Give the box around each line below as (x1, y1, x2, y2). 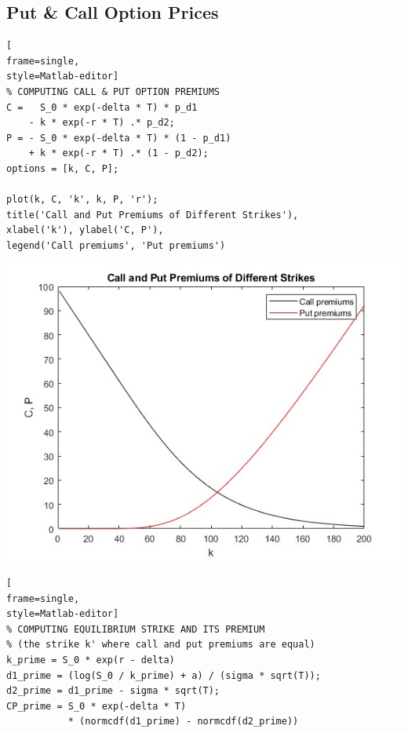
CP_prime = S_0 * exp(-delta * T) (6, 700, 187, 712)
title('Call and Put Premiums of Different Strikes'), (6, 209, 299, 221)
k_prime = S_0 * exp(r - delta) (6, 655, 175, 666)
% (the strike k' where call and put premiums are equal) (6, 639, 315, 651)
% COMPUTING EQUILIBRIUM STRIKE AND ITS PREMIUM (6, 623, 265, 635)
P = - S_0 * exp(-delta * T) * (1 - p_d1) (6, 132, 231, 144)
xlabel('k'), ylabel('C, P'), (6, 224, 164, 236)
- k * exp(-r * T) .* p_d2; (28, 117, 175, 129)
